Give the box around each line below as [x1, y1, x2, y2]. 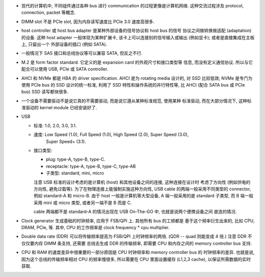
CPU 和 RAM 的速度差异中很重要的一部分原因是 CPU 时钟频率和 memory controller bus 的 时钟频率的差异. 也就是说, [21, 250, 255, 255]
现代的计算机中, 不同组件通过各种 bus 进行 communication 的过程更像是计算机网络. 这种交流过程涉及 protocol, [21, 3, 244, 8]
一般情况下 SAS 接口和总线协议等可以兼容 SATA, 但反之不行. [21, 50, 143, 56]
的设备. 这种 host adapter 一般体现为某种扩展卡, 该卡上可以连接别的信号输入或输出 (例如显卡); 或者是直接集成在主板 [21, 34, 255, 40]
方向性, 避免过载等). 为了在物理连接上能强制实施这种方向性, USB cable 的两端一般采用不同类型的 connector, [33, 186, 251, 192]
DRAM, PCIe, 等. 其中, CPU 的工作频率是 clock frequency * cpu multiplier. [21, 224, 170, 230]
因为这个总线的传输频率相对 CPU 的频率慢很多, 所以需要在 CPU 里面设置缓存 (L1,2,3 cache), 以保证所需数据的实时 [21, 256, 251, 262]
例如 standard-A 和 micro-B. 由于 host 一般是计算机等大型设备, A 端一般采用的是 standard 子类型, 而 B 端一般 [33, 193, 254, 199]
